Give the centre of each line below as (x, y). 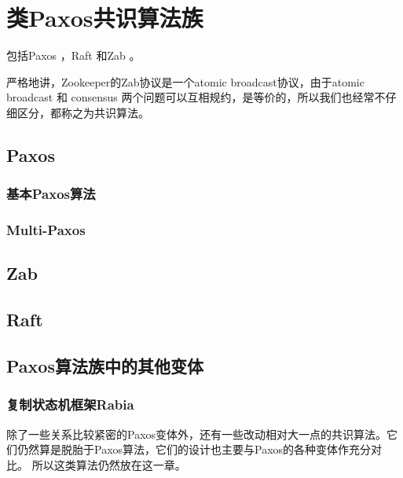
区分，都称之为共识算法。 (83, 112)
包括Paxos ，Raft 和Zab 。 (73, 55)
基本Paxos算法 (51, 194)
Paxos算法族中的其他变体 (105, 365)
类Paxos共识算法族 (105, 18)
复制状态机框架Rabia (70, 404)
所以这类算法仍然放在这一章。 (109, 464)
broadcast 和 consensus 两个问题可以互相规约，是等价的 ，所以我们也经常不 (196, 97)
